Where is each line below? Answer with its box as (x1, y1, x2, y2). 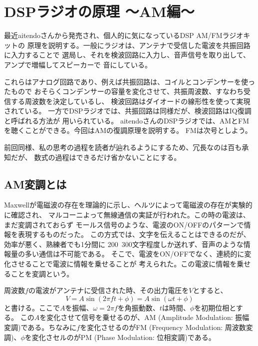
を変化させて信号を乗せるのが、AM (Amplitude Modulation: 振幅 (39, 312, 250, 322)
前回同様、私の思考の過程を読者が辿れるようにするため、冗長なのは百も (4, 142, 242, 152)
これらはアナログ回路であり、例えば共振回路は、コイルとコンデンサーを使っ (4, 76, 256, 86)
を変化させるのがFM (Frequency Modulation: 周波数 (80, 321, 246, 332)
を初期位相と (194, 302, 236, 312)
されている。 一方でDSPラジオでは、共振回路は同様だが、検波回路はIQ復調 (4, 105, 252, 116)
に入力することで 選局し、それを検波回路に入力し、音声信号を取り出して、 (4, 49, 251, 60)
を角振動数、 (117, 302, 160, 312)
